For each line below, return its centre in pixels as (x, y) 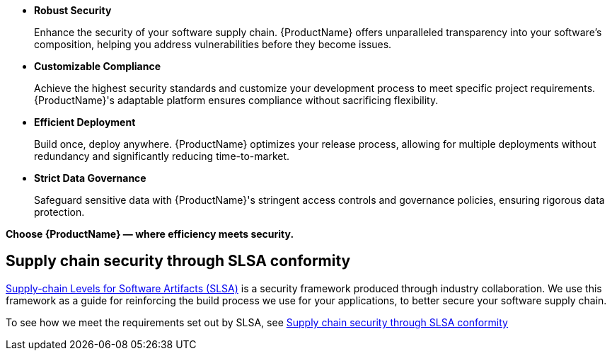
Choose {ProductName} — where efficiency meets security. (150, 234)
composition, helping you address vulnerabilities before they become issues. (213, 44)
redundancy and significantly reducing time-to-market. (162, 156)
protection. (59, 212)
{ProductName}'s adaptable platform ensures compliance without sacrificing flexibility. (236, 100)
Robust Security (73, 10)
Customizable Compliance (98, 66)
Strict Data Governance (90, 178)
